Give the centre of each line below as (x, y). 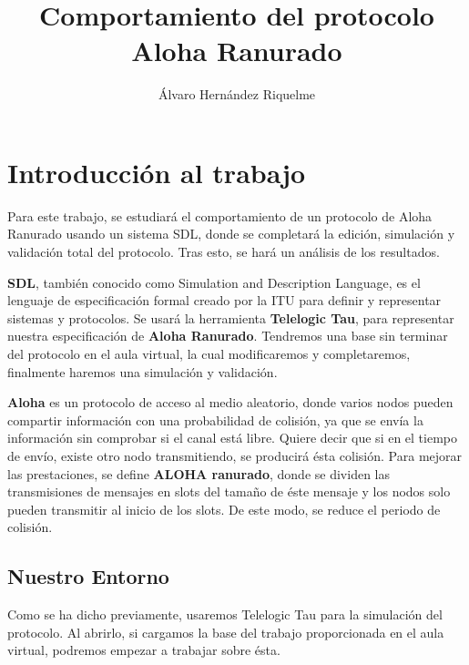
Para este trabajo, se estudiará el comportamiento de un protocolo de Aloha (220, 215)
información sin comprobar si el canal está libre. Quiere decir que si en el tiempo (233, 438)
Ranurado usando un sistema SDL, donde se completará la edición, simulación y (231, 234)
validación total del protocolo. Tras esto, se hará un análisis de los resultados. (224, 252)
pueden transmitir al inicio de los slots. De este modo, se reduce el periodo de (224, 509)
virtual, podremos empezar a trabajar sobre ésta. (144, 650)
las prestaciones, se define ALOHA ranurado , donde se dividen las (199, 473)
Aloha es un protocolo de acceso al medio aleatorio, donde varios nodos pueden (230, 402)
